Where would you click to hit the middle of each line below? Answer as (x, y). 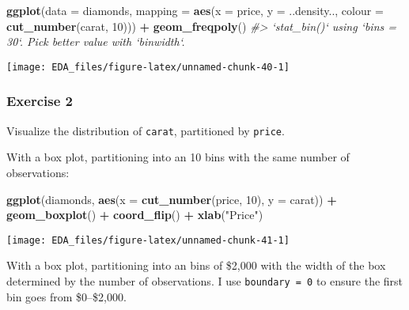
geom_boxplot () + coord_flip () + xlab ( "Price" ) (135, 215)
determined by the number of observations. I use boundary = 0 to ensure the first (205, 280)
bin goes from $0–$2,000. (66, 296)
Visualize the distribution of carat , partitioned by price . (146, 130)
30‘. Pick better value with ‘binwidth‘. (96, 42)
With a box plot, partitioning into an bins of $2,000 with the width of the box (196, 265)
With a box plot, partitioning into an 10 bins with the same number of (178, 157)
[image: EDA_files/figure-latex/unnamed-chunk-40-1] (148, 67)
